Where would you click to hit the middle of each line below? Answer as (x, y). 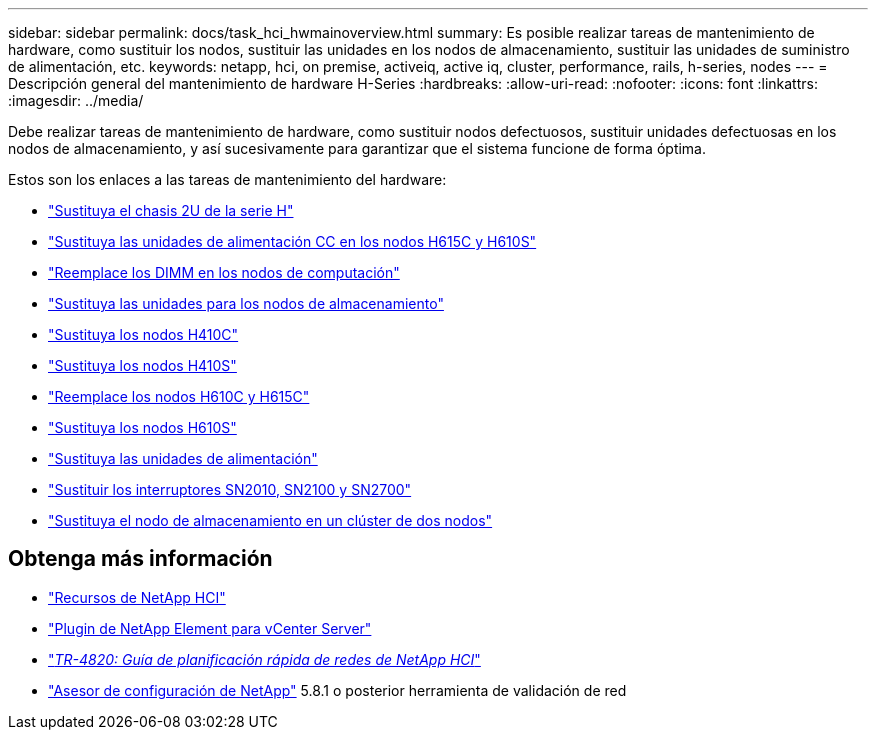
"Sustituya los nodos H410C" (143, 334)
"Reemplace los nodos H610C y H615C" (179, 396)
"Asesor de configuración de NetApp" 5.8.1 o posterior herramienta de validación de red (337, 690)
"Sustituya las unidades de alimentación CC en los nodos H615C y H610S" (292, 241)
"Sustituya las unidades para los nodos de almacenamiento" (246, 303)
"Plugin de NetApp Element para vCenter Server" (210, 628)
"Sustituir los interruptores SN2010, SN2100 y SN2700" (230, 489)
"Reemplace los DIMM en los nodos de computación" (224, 272)
